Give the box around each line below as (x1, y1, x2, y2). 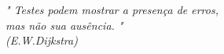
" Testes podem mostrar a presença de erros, (6, 2, 218, 17)
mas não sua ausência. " (6, 16, 123, 33)
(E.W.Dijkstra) (6, 32, 78, 49)
